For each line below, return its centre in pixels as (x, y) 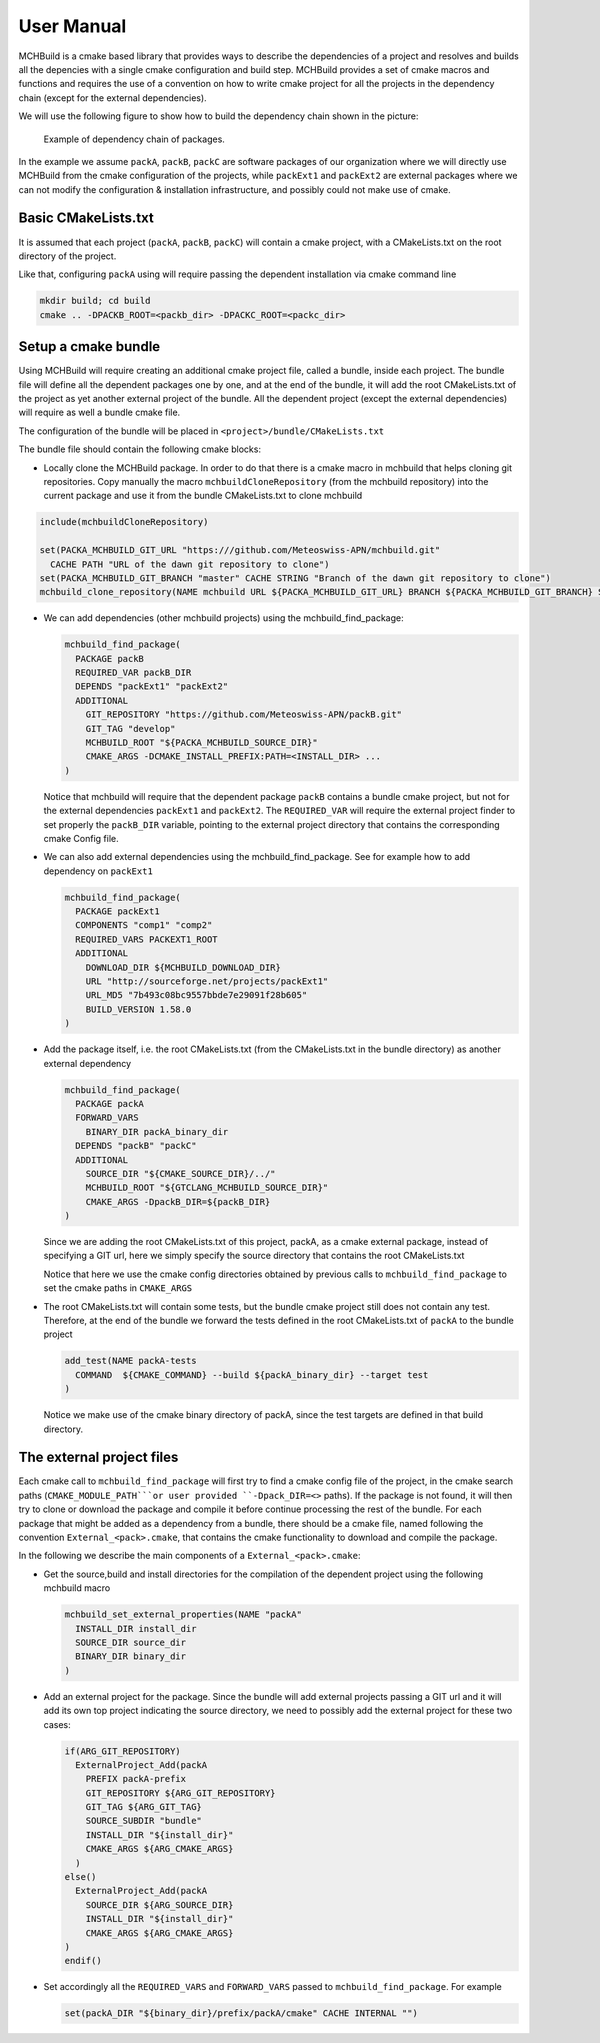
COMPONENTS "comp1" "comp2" (144, 925)
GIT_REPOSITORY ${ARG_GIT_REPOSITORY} (180, 1793)
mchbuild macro (77, 1588)
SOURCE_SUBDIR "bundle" (143, 1821)
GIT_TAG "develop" (130, 728)
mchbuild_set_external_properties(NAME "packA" (183, 1614)
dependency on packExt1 (98, 871)
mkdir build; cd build (95, 301)
